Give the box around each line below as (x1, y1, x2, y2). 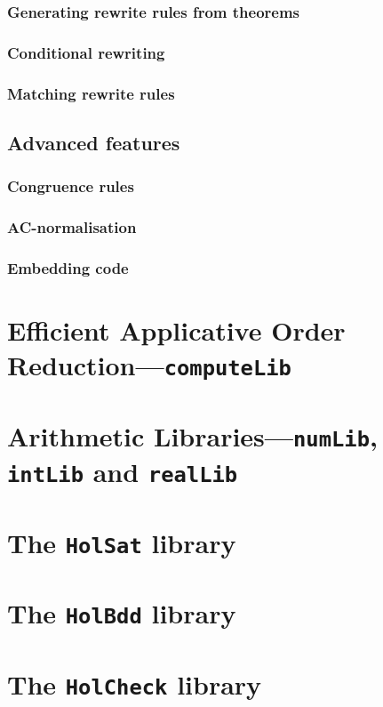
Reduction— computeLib (7, 347, 291, 383)
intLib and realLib (7, 454, 238, 490)
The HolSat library (7, 524, 236, 560)
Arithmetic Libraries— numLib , (7, 417, 378, 454)
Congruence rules (7, 175, 134, 197)
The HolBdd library (7, 595, 236, 631)
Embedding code (7, 256, 129, 278)
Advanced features (7, 128, 180, 156)
